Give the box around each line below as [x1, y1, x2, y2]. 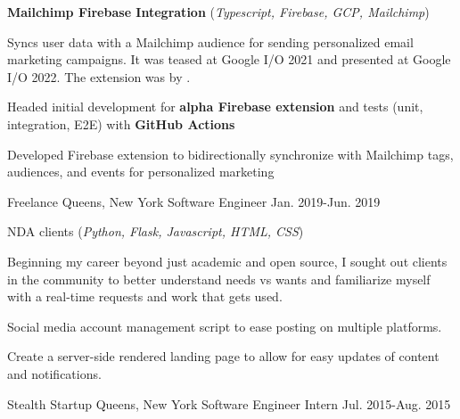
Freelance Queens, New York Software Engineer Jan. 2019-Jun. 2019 [7, 192, 381, 210]
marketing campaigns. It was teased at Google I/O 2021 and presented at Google [7, 50, 451, 69]
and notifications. [7, 364, 102, 382]
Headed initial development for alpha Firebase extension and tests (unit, [7, 97, 423, 116]
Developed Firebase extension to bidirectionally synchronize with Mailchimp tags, [7, 144, 454, 163]
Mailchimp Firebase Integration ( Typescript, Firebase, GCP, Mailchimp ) [7, 3, 430, 21]
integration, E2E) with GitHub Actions [7, 114, 235, 133]
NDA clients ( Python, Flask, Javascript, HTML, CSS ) [7, 222, 304, 241]
